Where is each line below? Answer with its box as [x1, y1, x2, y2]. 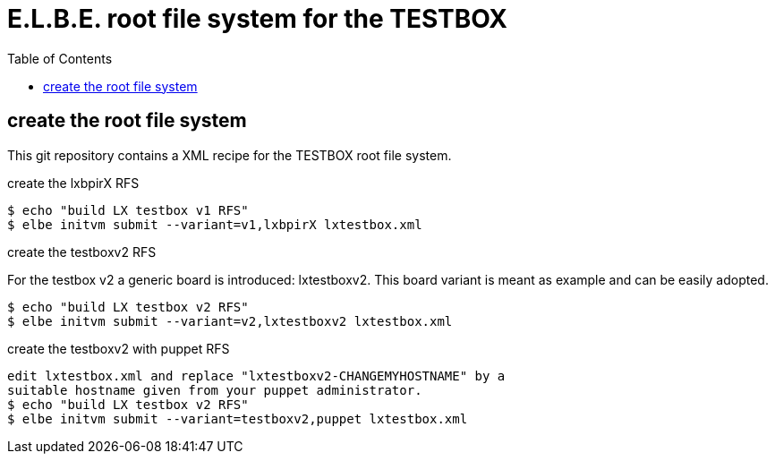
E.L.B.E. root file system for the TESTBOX [7, 4, 508, 34]
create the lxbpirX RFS [7, 175, 140, 191]
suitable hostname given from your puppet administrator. [7, 382, 422, 397]
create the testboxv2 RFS [7, 243, 157, 260]
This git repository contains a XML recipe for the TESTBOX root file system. [7, 147, 452, 163]
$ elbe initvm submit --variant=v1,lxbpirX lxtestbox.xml [7, 217, 422, 232]
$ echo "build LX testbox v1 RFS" [7, 202, 249, 218]
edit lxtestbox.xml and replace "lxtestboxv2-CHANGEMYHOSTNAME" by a [7, 368, 506, 383]
